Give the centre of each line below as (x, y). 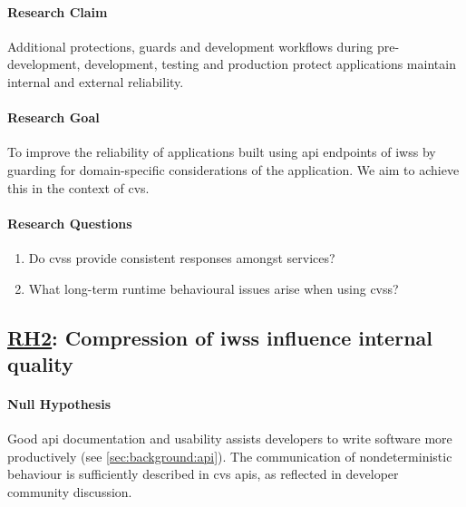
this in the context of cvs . (78, 187)
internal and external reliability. (96, 81)
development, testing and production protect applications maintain (270, 64)
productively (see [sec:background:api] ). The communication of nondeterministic (230, 456)
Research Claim (58, 11)
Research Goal (53, 117)
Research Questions (70, 223)
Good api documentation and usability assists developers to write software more (230, 439)
